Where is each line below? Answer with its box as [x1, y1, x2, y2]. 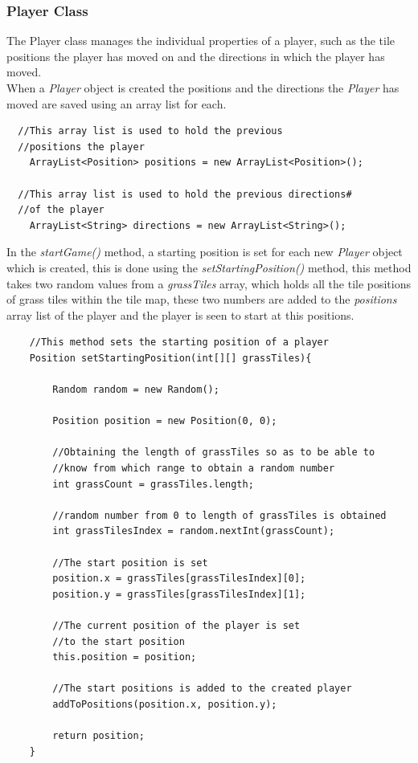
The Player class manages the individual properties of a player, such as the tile [6, 32, 395, 49]
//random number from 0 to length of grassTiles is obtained [52, 509, 387, 521]
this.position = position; [52, 651, 197, 663]
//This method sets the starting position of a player [29, 337, 329, 349]
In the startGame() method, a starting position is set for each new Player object [6, 243, 403, 260]
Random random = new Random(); [52, 384, 219, 396]
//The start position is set [52, 557, 208, 569]
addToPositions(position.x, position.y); [52, 698, 277, 710]
